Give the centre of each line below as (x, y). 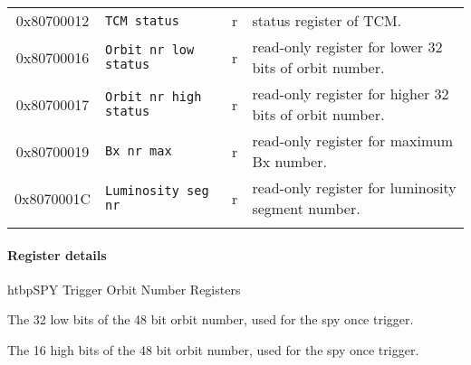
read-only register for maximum (352, 140)
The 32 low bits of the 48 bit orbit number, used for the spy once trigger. (211, 319)
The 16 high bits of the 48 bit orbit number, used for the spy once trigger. (213, 349)
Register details (57, 254)
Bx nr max (139, 151)
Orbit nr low (150, 50)
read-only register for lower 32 (347, 47)
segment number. (306, 208)
